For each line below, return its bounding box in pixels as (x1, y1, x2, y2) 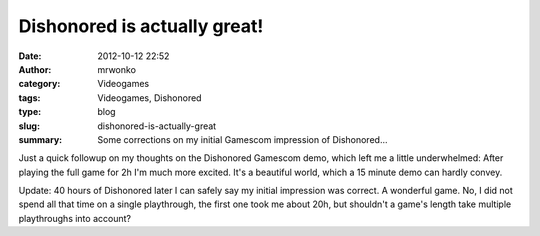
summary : (18, 133, 63, 145)
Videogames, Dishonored (97, 91, 202, 104)
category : (18, 78, 61, 90)
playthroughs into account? (18, 212, 132, 224)
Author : (18, 63, 52, 75)
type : (18, 106, 42, 118)
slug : (18, 120, 40, 132)
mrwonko (97, 63, 137, 75)
